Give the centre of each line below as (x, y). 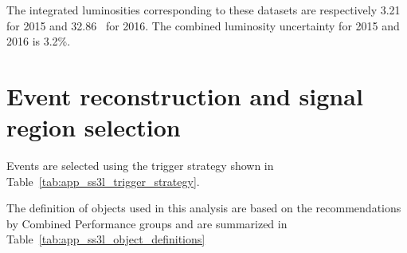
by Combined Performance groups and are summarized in (147, 223)
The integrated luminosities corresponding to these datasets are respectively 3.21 (203, 10)
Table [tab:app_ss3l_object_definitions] (106, 239)
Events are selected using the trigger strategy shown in (140, 166)
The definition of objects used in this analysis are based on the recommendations (204, 208)
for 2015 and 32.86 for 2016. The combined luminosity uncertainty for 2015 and (203, 25)
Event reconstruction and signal (185, 95)
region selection (94, 127)
